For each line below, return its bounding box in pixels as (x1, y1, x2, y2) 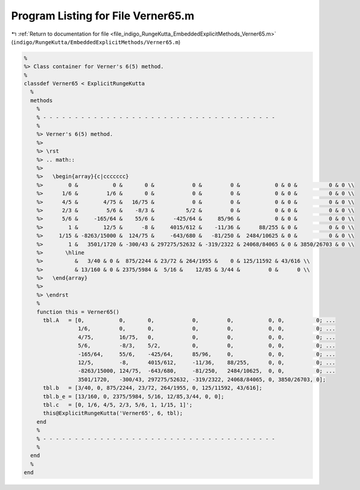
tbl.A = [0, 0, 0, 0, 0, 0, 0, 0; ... (43, 317, 336, 324)
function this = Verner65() (36, 308, 120, 315)
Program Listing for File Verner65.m (11, 9, 195, 22)
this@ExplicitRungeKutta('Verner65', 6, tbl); (43, 410, 183, 417)
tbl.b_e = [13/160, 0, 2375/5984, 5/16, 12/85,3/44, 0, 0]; (43, 393, 224, 400)
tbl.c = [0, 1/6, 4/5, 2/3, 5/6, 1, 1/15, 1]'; (43, 401, 193, 408)
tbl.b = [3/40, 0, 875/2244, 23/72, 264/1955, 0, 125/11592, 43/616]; (43, 384, 262, 392)
